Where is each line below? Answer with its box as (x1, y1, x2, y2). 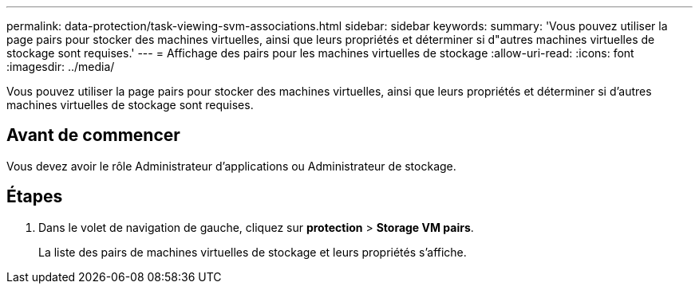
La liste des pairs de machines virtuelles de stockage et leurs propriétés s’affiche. (38, 245, 467, 259)
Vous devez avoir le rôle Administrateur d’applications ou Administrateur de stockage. (6, 159, 456, 173)
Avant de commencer (6, 125, 180, 146)
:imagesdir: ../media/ (6, 60, 115, 73)
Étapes (6, 186, 63, 207)
